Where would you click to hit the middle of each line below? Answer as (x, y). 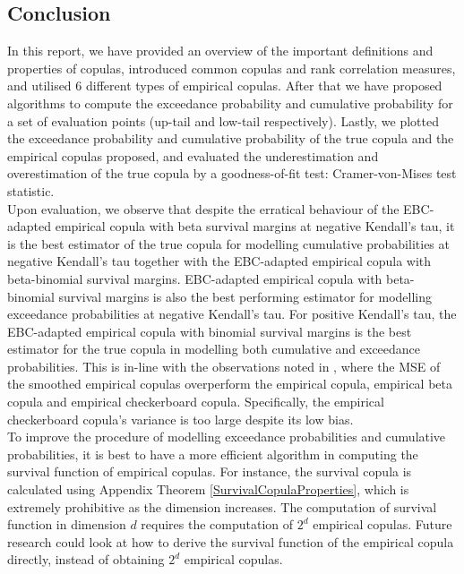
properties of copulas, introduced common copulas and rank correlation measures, (232, 68)
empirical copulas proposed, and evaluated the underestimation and (193, 155)
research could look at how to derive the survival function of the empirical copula (231, 541)
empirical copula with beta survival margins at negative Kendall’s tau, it (255, 226)
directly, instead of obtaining (86, 559)
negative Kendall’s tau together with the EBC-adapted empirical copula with (219, 261)
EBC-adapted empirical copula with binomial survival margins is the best (210, 331)
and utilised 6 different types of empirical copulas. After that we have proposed (225, 86)
